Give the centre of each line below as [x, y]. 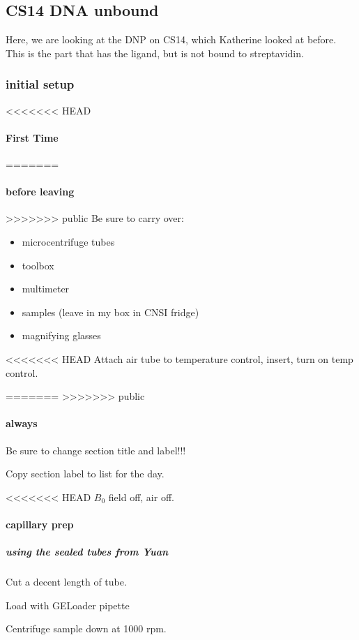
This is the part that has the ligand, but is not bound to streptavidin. [155, 53]
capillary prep [40, 524]
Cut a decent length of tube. [66, 582]
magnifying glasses [61, 335]
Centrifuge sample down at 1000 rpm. [86, 628]
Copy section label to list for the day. [85, 474]
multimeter [46, 289]
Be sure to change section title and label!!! [96, 450]
